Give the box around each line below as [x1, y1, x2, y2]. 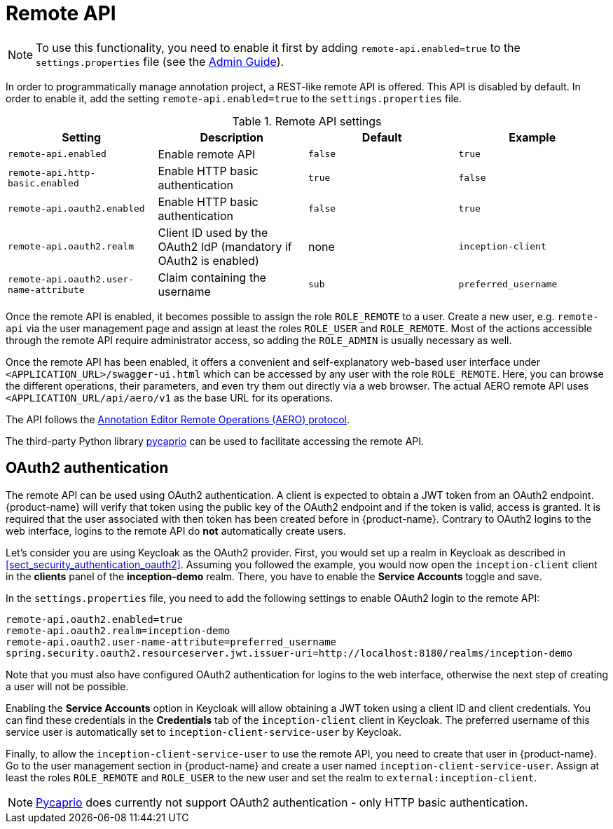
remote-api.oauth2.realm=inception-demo [6, 624, 230, 636]
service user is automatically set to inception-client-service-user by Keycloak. [6, 725, 402, 738]
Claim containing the [158, 270, 266, 285]
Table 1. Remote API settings [232, 114, 382, 128]
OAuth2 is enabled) [158, 253, 259, 268]
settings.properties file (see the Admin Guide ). [36, 54, 284, 69]
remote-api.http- [8, 167, 96, 178]
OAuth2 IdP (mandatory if [158, 239, 292, 254]
